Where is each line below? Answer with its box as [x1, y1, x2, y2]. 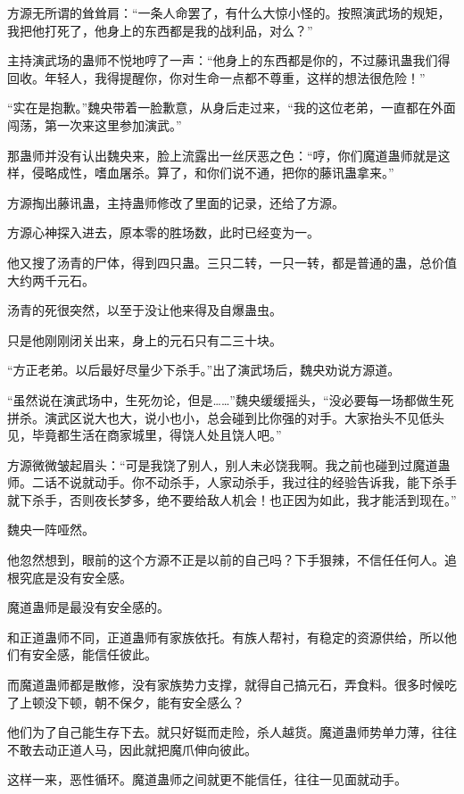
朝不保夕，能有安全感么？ [94, 692, 244, 711]
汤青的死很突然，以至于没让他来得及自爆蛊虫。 [7, 301, 282, 319]
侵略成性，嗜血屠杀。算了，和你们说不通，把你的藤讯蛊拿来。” [31, 163, 394, 182]
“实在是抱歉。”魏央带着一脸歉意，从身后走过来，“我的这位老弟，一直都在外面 [7, 98, 456, 117]
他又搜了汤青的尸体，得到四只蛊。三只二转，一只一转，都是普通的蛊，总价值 [7, 252, 457, 271]
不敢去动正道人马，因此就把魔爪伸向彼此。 [7, 740, 257, 758]
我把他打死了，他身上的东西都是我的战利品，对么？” [7, 21, 313, 39]
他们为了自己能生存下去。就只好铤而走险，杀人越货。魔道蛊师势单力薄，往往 [7, 723, 457, 741]
